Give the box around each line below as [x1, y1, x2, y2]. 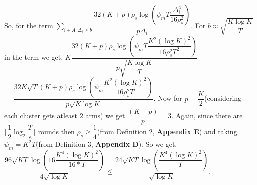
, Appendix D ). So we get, [91, 138, 177, 149]
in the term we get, [4, 52, 63, 62]
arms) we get [85, 110, 125, 121]
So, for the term [4, 20, 53, 31]
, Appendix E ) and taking [152, 126, 237, 137]
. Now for [153, 93, 182, 103]
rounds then [38, 126, 75, 137]
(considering [204, 93, 242, 103]
